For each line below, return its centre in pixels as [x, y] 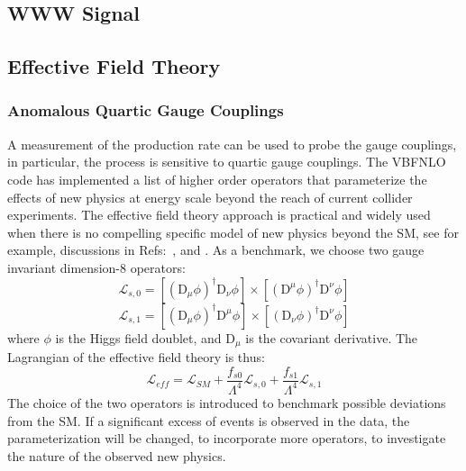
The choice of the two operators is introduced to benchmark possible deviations [227, 402]
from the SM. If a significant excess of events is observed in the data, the [209, 420]
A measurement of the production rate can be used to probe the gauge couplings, [232, 144]
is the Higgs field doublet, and [138, 337]
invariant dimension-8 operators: [96, 267]
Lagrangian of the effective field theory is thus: [136, 356]
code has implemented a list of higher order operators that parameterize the [217, 179]
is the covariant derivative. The [332, 337]
